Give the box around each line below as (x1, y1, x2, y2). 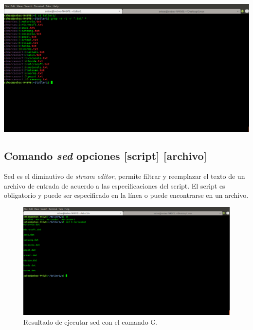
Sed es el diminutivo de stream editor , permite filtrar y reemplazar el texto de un (4, 171, 245, 181)
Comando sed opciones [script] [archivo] (4, 148, 207, 163)
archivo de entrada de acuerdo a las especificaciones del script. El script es (4, 180, 225, 191)
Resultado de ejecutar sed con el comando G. (23, 316, 158, 327)
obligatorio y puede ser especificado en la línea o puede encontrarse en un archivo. (4, 190, 249, 200)
